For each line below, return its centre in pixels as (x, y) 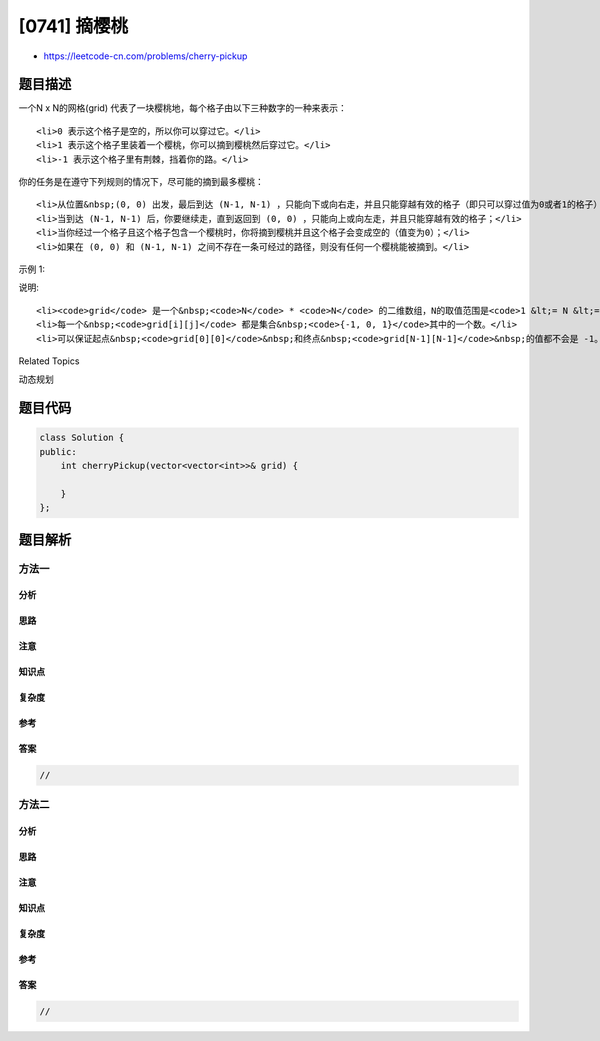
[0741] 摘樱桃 (73, 26)
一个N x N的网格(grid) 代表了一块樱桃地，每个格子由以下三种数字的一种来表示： (182, 108)
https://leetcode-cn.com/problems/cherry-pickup (145, 56)
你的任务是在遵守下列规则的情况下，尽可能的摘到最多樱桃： (141, 182)
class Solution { (82, 438)
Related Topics (49, 361)
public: (58, 451)
